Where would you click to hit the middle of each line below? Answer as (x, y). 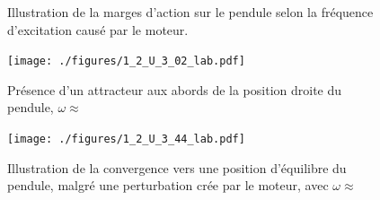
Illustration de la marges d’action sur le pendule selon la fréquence (190, 12)
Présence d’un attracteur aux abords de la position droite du (175, 89)
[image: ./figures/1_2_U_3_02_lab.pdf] (126, 61)
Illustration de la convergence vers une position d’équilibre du (177, 167)
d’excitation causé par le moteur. (98, 29)
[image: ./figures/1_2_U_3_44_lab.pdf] (126, 139)
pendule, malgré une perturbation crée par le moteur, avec (168, 185)
